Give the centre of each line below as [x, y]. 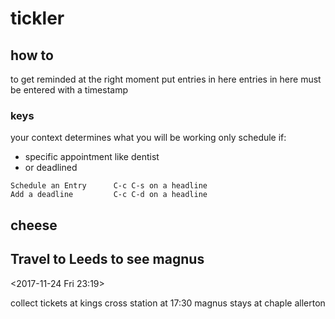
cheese [34, 225]
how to [32, 55]
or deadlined [51, 168]
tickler [37, 18]
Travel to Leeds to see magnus [107, 259]
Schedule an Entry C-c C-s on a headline [109, 186]
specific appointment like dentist [92, 157]
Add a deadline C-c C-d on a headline [109, 195]
